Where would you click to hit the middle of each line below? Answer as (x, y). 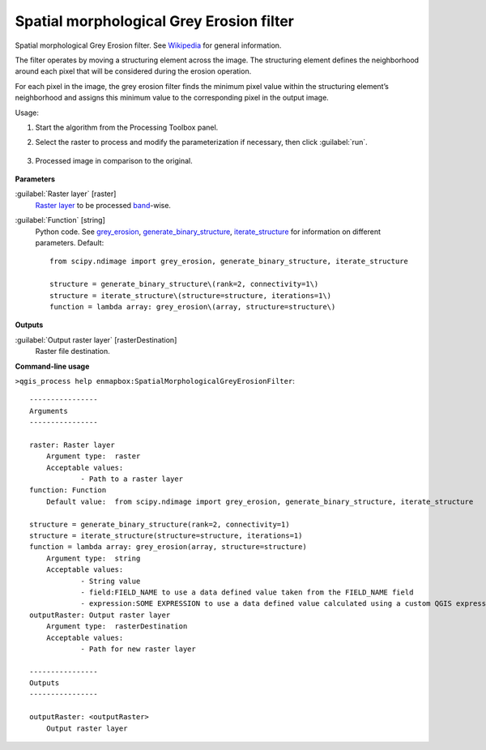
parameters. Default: (70, 243)
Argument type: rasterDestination (117, 626)
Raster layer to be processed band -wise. (103, 205)
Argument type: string (93, 558)
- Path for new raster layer (138, 649)
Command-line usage (52, 366)
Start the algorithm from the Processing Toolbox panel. (127, 127)
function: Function (68, 490)
